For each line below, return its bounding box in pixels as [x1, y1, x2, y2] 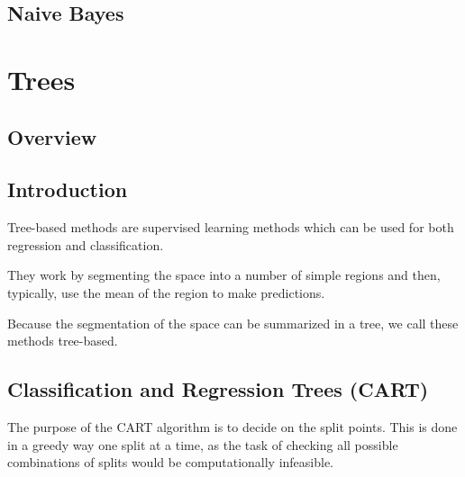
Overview [7, 122, 97, 150]
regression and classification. [7, 235, 164, 254]
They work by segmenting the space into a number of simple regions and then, [7, 265, 441, 284]
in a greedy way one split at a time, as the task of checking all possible [7, 435, 398, 454]
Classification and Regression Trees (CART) [7, 375, 429, 403]
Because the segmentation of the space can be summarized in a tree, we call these [7, 313, 459, 332]
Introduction [7, 175, 128, 203]
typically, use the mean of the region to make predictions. [7, 283, 325, 301]
